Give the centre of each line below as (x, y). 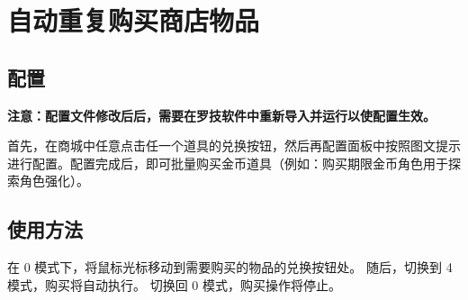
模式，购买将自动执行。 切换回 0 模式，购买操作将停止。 (174, 284)
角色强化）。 (54, 181)
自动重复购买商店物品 (134, 20)
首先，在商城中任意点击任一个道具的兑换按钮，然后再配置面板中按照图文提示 (234, 145)
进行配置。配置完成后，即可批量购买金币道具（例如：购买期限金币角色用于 (228, 163)
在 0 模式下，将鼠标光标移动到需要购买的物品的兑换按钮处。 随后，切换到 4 (230, 267)
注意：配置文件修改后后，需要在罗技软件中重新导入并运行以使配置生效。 (221, 115)
